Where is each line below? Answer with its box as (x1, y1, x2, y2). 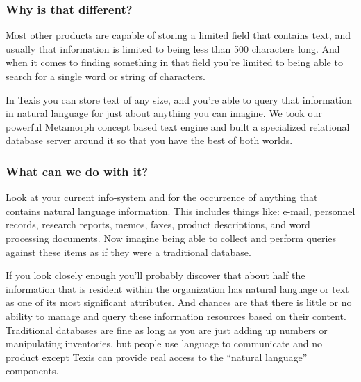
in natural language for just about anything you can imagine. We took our (6, 106, 322, 120)
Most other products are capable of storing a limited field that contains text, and (6, 28, 351, 42)
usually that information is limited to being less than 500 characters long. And (6, 41, 340, 56)
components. (6, 363, 59, 378)
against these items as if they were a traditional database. (6, 244, 251, 259)
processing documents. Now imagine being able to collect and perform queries (6, 230, 337, 245)
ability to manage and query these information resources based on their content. (6, 308, 346, 323)
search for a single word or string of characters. (6, 69, 205, 83)
